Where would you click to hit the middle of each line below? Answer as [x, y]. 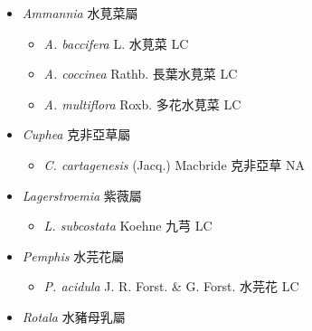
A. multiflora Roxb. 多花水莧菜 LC [142, 104]
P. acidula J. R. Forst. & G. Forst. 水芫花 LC [171, 286]
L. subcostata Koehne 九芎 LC [128, 226]
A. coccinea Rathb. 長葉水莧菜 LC [141, 74]
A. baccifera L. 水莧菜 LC [116, 43]
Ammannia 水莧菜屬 [80, 13]
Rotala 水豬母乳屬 [74, 316]
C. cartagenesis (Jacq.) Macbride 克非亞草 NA [174, 164]
